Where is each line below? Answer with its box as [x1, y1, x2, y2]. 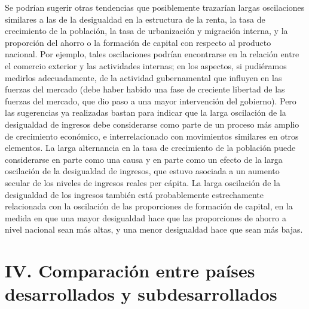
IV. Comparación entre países [5, 258, 255, 283]
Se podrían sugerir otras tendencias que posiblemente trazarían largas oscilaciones [5, 1, 305, 13]
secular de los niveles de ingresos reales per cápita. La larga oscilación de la [5, 176, 280, 189]
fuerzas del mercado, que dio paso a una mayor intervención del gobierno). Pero [5, 94, 296, 107]
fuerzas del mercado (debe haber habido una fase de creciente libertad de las [5, 83, 285, 95]
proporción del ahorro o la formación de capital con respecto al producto [5, 36, 271, 48]
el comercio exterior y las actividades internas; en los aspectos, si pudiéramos [5, 59, 287, 72]
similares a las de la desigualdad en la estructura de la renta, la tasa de [5, 13, 265, 25]
